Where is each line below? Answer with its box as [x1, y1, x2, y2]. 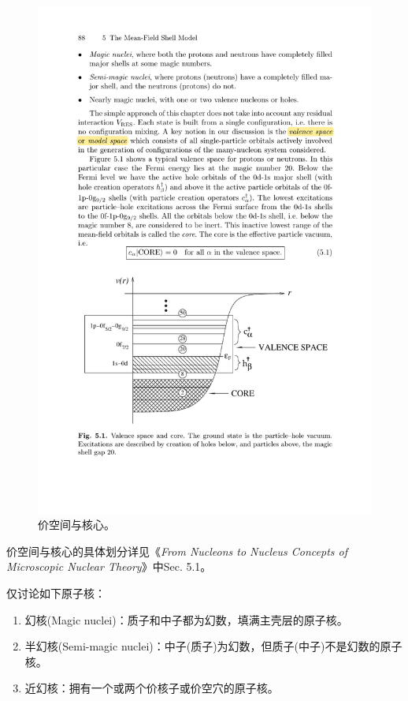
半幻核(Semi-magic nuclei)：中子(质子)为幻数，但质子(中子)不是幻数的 [24, 638, 380, 654]
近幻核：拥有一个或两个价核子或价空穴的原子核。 [24, 680, 279, 696]
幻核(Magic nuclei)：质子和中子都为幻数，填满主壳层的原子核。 [24, 611, 348, 628]
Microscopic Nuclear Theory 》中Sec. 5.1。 [6, 558, 212, 575]
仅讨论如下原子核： [6, 584, 106, 601]
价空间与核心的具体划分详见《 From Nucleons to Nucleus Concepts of [6, 542, 347, 559]
